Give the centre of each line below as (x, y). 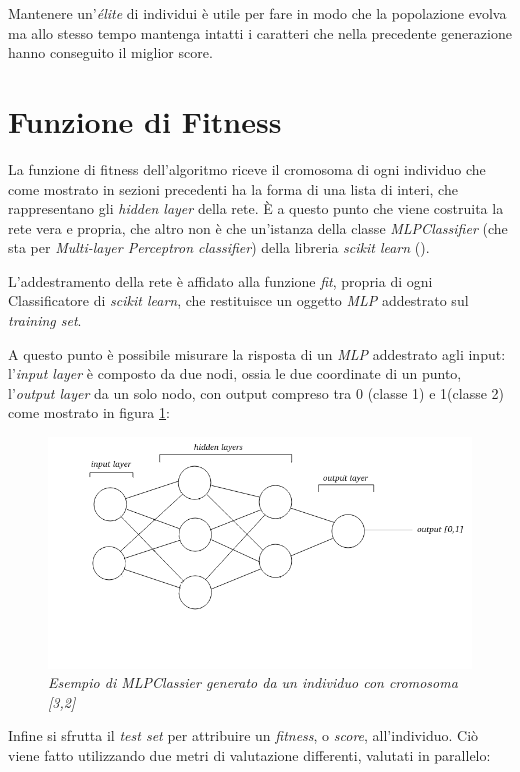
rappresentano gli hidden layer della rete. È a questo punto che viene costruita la (256, 208)
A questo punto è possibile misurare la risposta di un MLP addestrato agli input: (257, 353)
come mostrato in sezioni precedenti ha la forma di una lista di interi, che (233, 188)
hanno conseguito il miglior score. (110, 52)
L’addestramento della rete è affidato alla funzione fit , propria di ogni (220, 280)
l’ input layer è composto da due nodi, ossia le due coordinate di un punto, (235, 373)
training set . (45, 320)
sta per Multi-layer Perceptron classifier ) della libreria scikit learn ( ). (219, 247)
